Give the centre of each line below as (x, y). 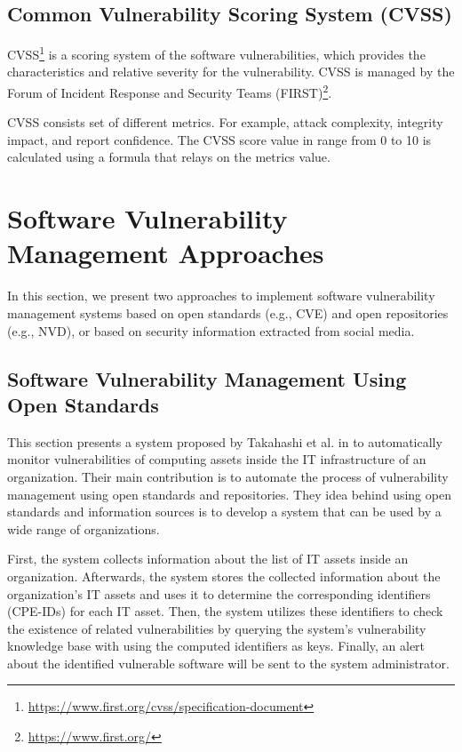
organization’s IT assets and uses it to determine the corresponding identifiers (219, 593)
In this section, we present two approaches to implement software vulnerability (221, 296)
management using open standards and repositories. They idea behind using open (229, 494)
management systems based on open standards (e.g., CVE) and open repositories (228, 312)
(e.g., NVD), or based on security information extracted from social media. (211, 330)
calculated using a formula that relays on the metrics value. (169, 157)
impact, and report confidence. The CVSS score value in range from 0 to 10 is (219, 139)
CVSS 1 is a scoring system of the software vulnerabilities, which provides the (216, 53)
